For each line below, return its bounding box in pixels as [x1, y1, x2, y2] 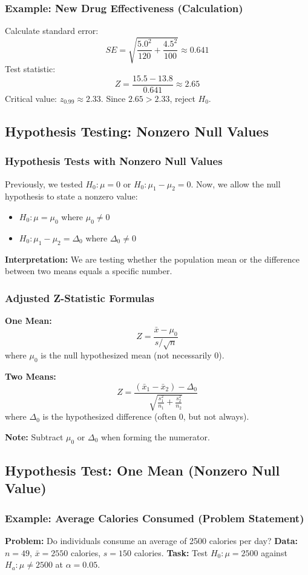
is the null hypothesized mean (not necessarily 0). [41, 349, 224, 361]
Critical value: [5, 92, 57, 105]
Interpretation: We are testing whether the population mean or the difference [5, 252, 300, 265]
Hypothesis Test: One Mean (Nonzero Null [5, 461, 280, 480]
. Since [100, 92, 126, 105]
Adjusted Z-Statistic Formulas [5, 290, 155, 305]
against [261, 546, 287, 559]
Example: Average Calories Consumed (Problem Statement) [5, 510, 304, 525]
